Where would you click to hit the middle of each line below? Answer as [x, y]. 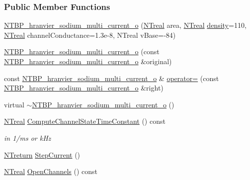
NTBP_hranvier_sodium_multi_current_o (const [82, 51]
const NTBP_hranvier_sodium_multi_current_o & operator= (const [112, 78]
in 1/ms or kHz [28, 137]
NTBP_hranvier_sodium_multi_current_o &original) [88, 61]
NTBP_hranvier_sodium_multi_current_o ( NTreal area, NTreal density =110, [125, 25]
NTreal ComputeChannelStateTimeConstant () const [85, 121]
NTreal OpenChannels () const [51, 171]
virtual [14, 104]
